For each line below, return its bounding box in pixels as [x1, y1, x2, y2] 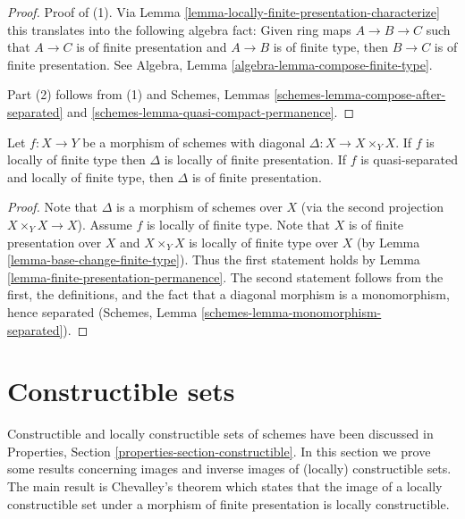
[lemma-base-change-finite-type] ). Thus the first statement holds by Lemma [7, 250, 420, 269]
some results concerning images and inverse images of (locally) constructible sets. [7, 459, 452, 478]
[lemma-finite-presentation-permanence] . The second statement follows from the [7, 267, 444, 286]
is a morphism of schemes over [116, 197, 283, 216]
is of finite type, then [273, 38, 389, 56]
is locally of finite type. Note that [146, 214, 330, 233]
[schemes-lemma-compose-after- [274, 85, 446, 104]
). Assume [77, 214, 132, 233]
